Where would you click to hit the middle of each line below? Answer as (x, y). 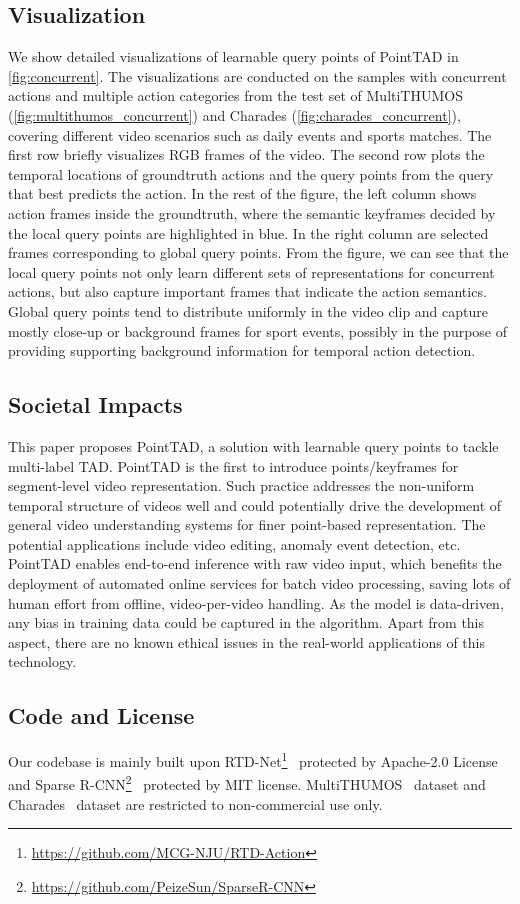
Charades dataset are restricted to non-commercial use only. (195, 803)
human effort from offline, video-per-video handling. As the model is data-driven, (256, 602)
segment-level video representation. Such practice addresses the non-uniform (241, 485)
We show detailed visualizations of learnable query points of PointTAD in (233, 56)
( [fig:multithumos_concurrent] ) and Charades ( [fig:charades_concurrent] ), (234, 114)
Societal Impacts (95, 404)
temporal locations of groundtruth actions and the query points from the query (251, 173)
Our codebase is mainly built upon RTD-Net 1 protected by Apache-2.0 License (253, 759)
